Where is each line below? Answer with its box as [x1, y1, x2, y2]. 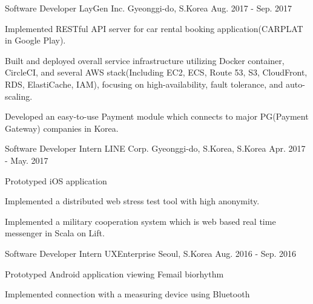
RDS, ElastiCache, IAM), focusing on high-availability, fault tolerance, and [5, 77, 283, 90]
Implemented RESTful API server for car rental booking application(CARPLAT [5, 22, 303, 34]
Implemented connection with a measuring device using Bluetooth [5, 288, 250, 300]
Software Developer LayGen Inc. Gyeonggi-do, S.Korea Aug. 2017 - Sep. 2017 [5, 2, 292, 14]
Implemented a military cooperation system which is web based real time [5, 215, 276, 227]
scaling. [5, 89, 33, 102]
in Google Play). [5, 34, 66, 47]
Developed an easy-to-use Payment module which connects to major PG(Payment [5, 110, 309, 123]
